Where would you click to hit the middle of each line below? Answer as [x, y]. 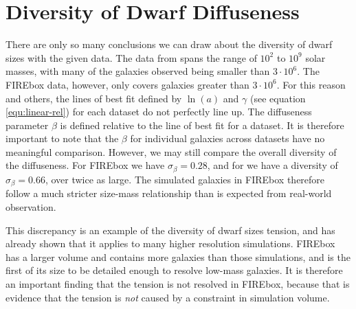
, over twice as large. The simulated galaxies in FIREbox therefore [185, 179]
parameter [27, 125]
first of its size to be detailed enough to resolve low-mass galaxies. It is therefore [174, 270]
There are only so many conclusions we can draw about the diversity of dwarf [169, 44]
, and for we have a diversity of [272, 165]
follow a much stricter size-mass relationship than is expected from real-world [169, 193]
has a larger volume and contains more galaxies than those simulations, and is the [178, 256]
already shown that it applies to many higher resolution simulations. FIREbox [170, 243]
